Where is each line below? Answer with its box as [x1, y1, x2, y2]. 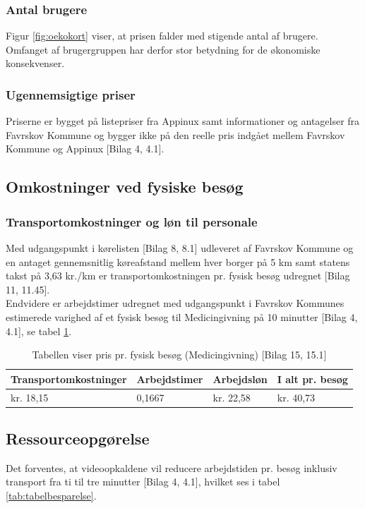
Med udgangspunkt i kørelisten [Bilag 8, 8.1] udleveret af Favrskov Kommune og [6, 241, 354, 255]
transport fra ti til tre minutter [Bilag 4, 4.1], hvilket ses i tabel [6, 474, 280, 489]
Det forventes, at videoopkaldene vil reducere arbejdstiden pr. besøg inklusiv [6, 460, 337, 475]
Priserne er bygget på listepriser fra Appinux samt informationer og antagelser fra [6, 114, 360, 128]
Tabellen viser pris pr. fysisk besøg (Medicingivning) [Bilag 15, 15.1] [32, 347, 327, 362]
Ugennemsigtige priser [6, 85, 136, 103]
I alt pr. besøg [277, 371, 348, 386]
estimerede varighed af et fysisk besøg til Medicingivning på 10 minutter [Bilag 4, [6, 309, 358, 324]
